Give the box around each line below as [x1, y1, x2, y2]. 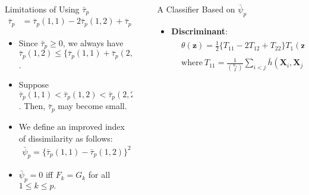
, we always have [62, 36, 124, 49]
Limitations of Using [5, 3, 80, 15]
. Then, [18, 100, 46, 112]
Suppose [18, 78, 49, 91]
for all [88, 168, 111, 181]
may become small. [58, 100, 127, 112]
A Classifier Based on [157, 3, 235, 15]
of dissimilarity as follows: [18, 132, 113, 144]
